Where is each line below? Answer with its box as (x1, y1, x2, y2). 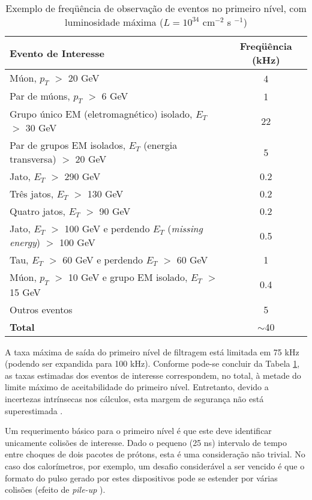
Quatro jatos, (10, 204, 66, 218)
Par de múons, (10, 89, 70, 103)
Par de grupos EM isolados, (10, 138, 126, 152)
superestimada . (5, 404, 63, 417)
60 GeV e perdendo (62, 253, 143, 267)
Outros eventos (10, 302, 73, 316)
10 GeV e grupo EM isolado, (68, 270, 188, 285)
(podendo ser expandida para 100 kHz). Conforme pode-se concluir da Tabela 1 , (5, 357, 300, 370)
